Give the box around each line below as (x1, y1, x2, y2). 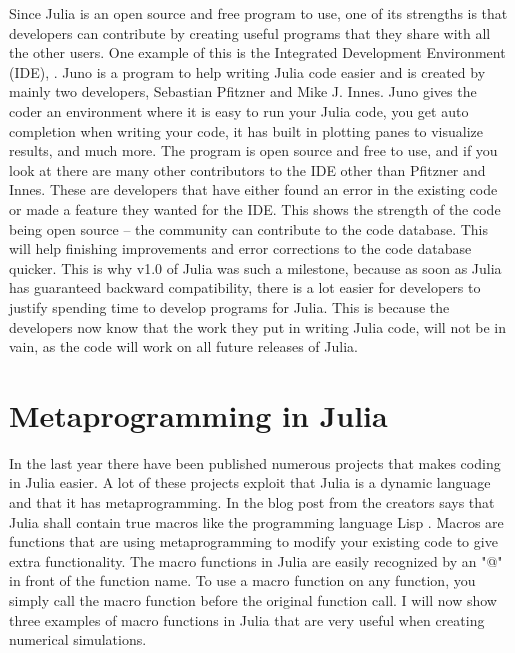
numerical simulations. (9, 629, 147, 650)
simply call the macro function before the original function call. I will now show (9, 589, 497, 610)
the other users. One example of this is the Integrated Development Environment (9, 42, 506, 63)
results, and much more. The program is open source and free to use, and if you (9, 140, 498, 161)
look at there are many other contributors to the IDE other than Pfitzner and (9, 159, 486, 180)
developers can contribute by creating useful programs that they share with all (9, 22, 491, 43)
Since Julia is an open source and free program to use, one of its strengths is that (9, 3, 508, 23)
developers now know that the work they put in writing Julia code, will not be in (9, 316, 507, 337)
